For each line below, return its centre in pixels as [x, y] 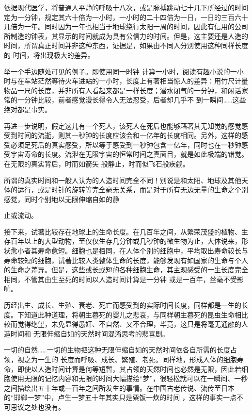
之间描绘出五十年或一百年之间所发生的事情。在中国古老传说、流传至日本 [119, 388]
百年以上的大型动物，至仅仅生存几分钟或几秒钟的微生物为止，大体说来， [126, 241]
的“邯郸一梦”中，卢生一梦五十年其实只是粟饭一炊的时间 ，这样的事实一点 [120, 397]
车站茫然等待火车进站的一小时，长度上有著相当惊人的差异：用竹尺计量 [136, 81]
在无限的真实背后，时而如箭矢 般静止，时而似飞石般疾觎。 [97, 163]
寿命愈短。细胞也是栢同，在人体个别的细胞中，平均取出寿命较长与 [143, 251]
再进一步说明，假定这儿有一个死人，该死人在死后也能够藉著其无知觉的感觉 [123, 125]
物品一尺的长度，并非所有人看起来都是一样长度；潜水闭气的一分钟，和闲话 [123, 90]
